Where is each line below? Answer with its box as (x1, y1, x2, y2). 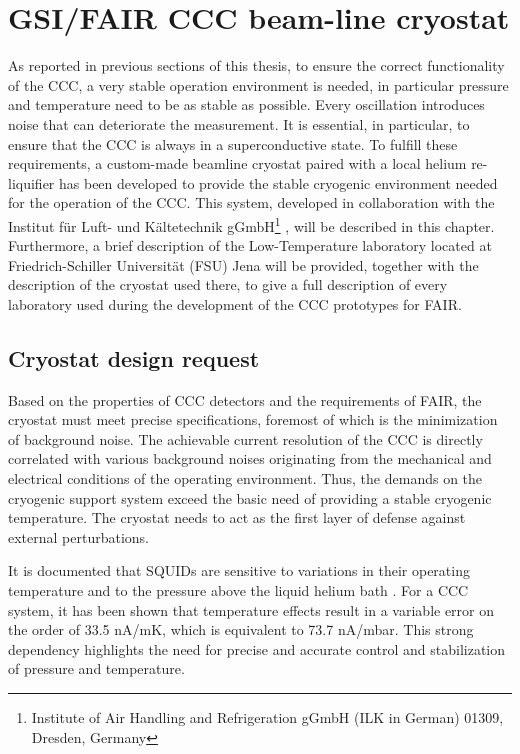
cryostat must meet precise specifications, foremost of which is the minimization (8, 409, 498, 430)
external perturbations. (8, 526, 150, 547)
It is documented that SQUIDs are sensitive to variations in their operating (8, 560, 470, 581)
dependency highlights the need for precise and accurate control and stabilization (8, 638, 506, 659)
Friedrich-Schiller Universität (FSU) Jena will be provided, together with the (8, 254, 479, 275)
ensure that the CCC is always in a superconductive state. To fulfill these (8, 133, 458, 154)
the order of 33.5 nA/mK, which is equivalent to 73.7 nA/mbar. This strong (8, 619, 474, 640)
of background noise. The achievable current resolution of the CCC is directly (8, 428, 483, 449)
